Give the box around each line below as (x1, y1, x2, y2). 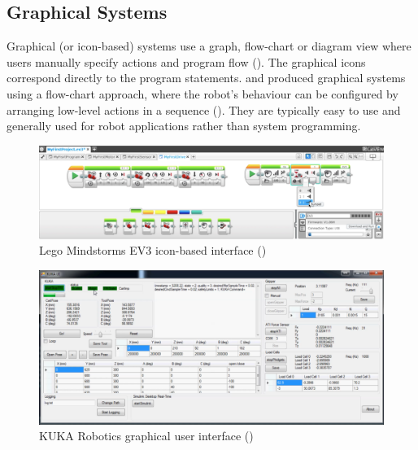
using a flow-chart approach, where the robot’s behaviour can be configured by (7, 85, 398, 102)
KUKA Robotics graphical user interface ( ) (39, 427, 254, 444)
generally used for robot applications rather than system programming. (7, 117, 361, 134)
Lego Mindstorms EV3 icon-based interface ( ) (39, 242, 267, 259)
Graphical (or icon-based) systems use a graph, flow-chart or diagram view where (7, 37, 411, 55)
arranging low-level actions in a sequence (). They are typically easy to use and (7, 101, 401, 118)
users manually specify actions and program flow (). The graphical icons (7, 53, 366, 70)
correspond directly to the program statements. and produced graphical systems (7, 69, 406, 86)
